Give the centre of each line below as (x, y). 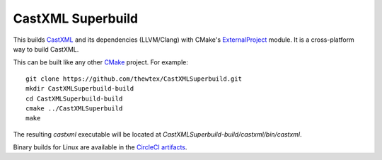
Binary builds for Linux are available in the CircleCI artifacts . (100, 147)
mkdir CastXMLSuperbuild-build (80, 89)
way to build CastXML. (46, 49)
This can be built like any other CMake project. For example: (101, 62)
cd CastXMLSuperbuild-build (74, 98)
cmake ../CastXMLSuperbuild (74, 108)
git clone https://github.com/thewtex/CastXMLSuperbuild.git (134, 79)
